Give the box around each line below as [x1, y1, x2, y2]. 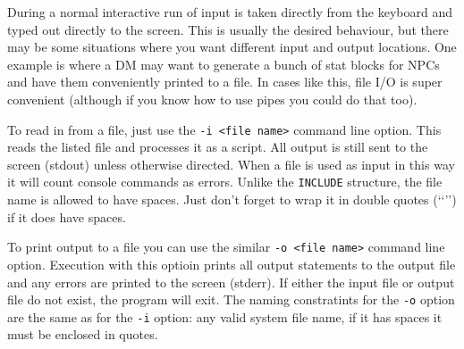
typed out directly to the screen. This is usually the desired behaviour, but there [7, 20, 449, 38]
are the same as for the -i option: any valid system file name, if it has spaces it [7, 307, 443, 326]
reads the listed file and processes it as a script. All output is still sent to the [7, 137, 428, 156]
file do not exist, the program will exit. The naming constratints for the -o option [7, 290, 455, 309]
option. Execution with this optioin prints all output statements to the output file [7, 254, 456, 273]
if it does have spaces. [7, 207, 126, 226]
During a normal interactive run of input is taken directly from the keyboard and [7, 3, 452, 21]
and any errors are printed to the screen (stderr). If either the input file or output [7, 272, 455, 291]
